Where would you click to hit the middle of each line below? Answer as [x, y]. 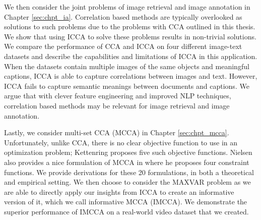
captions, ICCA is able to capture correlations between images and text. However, [131, 76]
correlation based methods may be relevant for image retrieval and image [117, 105]
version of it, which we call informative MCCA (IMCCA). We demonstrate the [126, 202]
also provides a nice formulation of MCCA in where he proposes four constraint [127, 162]
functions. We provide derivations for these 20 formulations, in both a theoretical [129, 172]
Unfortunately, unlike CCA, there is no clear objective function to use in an [121, 142]
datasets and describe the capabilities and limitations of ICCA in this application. [131, 56]
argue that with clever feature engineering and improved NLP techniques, [118, 96]
